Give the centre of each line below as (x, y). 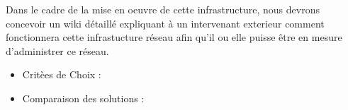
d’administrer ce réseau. (57, 50)
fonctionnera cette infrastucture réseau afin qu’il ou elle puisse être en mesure (174, 37)
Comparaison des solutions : (83, 98)
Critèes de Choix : (62, 74)
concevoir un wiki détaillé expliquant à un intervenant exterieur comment (165, 23)
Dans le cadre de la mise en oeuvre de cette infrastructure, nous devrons (163, 9)
